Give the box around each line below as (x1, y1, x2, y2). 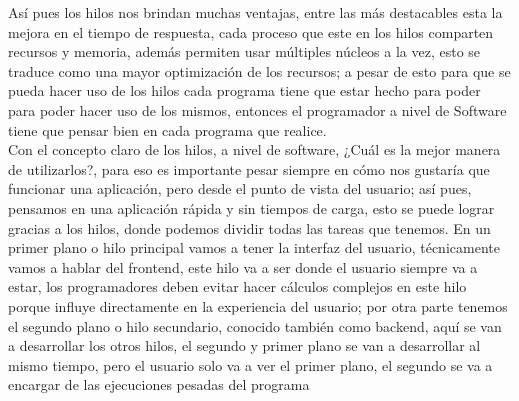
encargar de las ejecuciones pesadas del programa (8, 374, 310, 395)
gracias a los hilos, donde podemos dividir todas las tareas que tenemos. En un (8, 217, 491, 238)
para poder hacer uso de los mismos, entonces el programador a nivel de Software (8, 99, 507, 120)
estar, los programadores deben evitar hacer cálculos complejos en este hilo (8, 276, 467, 297)
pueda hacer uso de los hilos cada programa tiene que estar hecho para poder (8, 80, 481, 101)
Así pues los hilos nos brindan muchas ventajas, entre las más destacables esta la (8, 2, 503, 22)
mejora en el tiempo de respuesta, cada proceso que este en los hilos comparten (8, 21, 494, 42)
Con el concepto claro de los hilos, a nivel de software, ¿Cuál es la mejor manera (8, 139, 501, 160)
